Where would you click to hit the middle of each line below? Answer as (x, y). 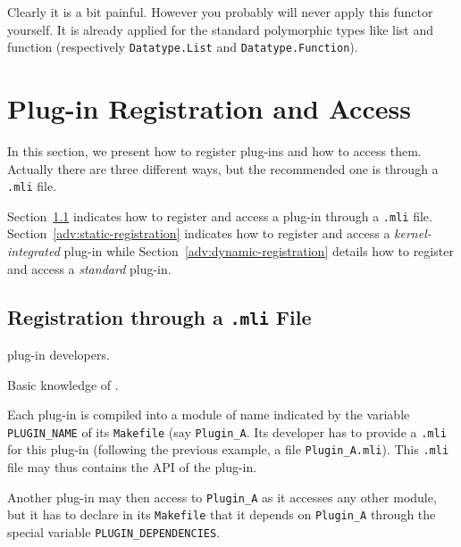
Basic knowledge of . (63, 384)
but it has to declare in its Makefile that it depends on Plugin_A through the (222, 514)
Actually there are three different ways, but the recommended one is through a (223, 168)
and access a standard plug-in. (89, 268)
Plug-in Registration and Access (209, 108)
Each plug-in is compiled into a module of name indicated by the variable (209, 414)
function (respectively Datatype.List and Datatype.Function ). (183, 47)
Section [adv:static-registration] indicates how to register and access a (199, 233)
